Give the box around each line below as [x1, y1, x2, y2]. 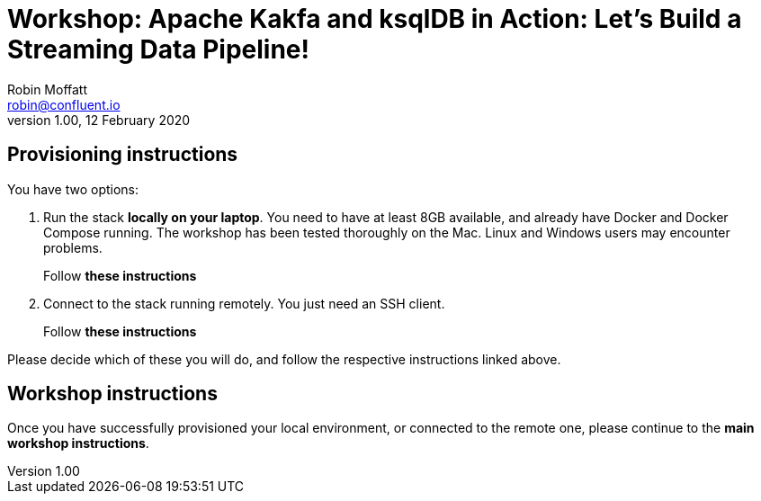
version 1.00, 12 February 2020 [7, 112, 191, 128]
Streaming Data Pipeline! [7, 34, 309, 65]
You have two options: [7, 181, 139, 197]
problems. [43, 239, 103, 255]
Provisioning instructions [7, 143, 238, 166]
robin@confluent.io [7, 96, 121, 112]
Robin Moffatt [7, 81, 88, 97]
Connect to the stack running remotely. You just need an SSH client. [43, 295, 445, 311]
